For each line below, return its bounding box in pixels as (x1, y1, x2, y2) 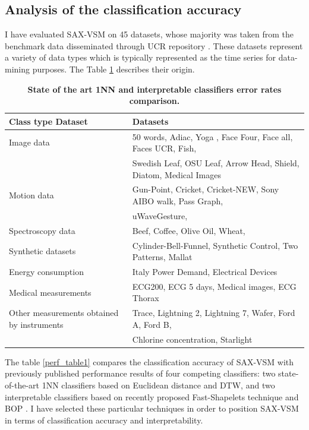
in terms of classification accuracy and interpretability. (5, 413, 203, 426)
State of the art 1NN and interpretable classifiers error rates (27, 83, 282, 95)
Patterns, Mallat (132, 251, 193, 263)
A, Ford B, (132, 318, 172, 330)
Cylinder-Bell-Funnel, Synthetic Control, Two (132, 239, 298, 251)
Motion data (9, 189, 54, 201)
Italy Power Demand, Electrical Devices (132, 265, 278, 278)
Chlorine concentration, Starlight (132, 333, 253, 345)
